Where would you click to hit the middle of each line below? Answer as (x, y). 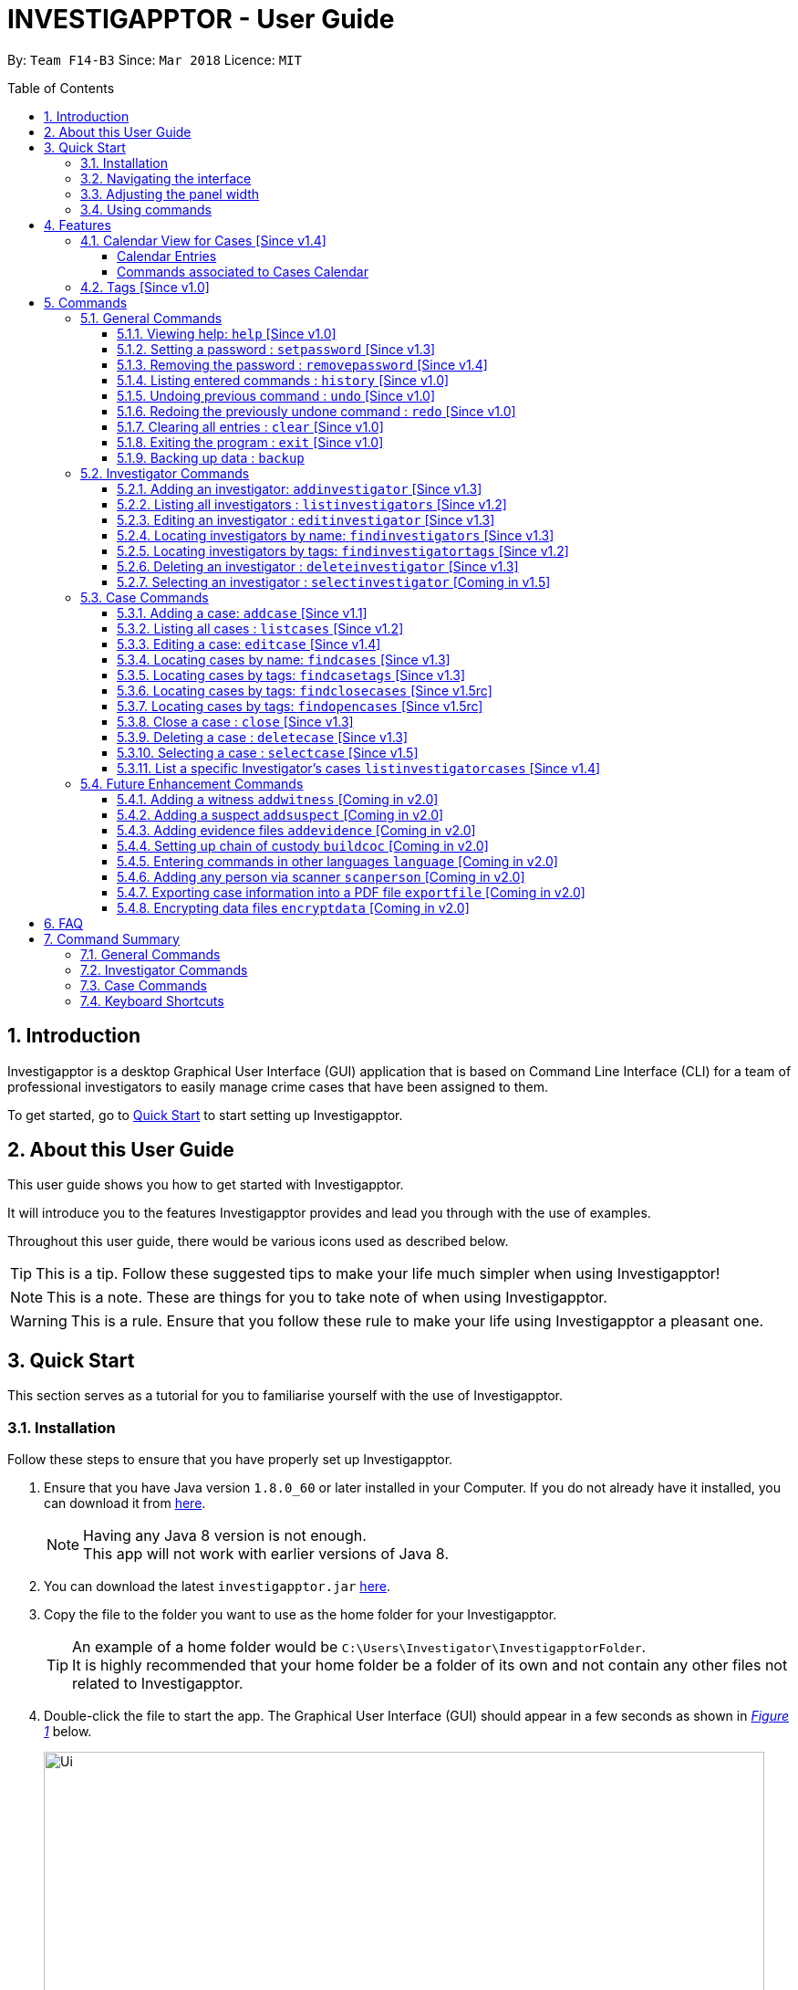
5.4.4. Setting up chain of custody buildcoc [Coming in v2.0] (303, 845)
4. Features (78, 225)
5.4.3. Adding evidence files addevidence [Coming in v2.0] (296, 830)
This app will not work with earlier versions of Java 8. (266, 1554)
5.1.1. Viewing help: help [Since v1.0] (227, 333)
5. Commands (86, 302)
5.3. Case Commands (145, 597)
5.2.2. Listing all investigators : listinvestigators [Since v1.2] (312, 504)
